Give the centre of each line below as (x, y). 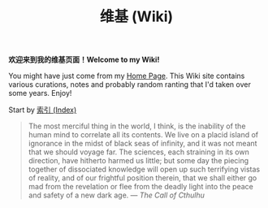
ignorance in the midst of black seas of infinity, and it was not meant (143, 144)
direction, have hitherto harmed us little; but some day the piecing (138, 161)
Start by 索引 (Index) (43, 110)
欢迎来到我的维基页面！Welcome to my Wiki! (84, 60)
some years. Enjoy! (40, 93)
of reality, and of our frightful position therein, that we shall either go (143, 178)
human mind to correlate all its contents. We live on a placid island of (143, 135)
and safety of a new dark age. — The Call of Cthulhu (116, 195)
